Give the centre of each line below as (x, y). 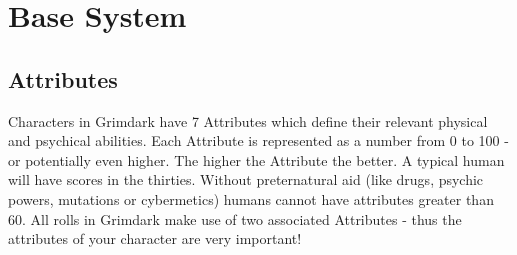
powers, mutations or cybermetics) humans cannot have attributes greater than (251, 198)
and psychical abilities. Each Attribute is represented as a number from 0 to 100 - (258, 140)
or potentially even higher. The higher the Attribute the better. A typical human (256, 159)
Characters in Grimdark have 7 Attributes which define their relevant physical (248, 120)
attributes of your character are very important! (155, 238)
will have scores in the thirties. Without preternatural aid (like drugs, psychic (246, 179)
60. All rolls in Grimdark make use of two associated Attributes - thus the (235, 218)
